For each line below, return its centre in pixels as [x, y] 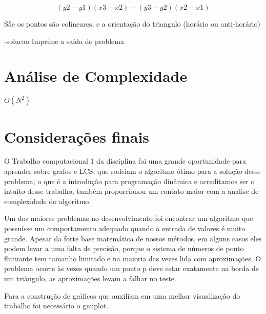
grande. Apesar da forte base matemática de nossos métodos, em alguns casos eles [133, 238]
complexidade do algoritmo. [48, 201]
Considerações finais [77, 136]
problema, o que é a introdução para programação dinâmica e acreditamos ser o [129, 181]
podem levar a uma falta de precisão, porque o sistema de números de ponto [124, 248]
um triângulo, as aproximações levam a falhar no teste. [90, 278]
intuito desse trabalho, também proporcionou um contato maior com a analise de [131, 191]
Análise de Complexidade [96, 76]
